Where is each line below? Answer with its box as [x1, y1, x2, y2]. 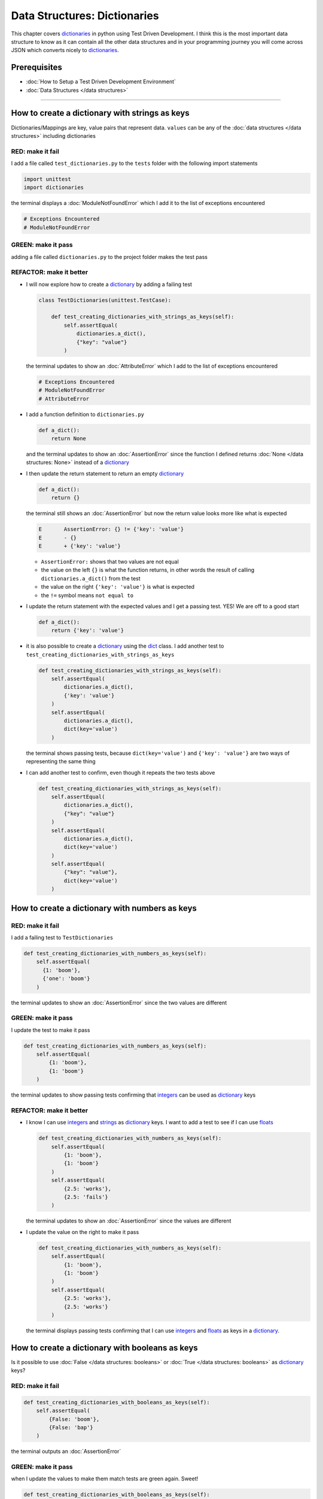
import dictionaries [23, 184, 84, 191]
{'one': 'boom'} [42, 975, 90, 982]
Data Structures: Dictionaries [11, 9, 159, 22]
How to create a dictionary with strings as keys [11, 108, 190, 118]
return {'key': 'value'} [51, 627, 124, 634]
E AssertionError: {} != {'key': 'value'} [38, 526, 184, 533]
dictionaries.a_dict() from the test [41, 574, 141, 582]
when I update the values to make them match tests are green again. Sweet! [11, 1475, 199, 1482]
